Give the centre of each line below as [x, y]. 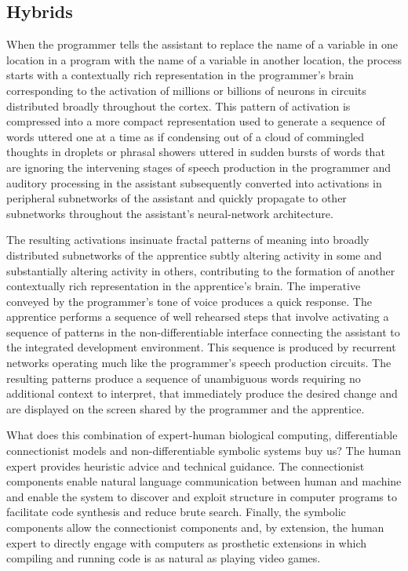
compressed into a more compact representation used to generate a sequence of [196, 121]
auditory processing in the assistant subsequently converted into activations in [194, 182]
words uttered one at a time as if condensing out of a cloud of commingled [186, 136]
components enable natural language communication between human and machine [204, 481]
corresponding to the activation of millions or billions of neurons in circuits [186, 90]
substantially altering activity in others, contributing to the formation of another [201, 270]
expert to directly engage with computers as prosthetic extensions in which [187, 542]
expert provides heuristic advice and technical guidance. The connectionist [186, 466]
